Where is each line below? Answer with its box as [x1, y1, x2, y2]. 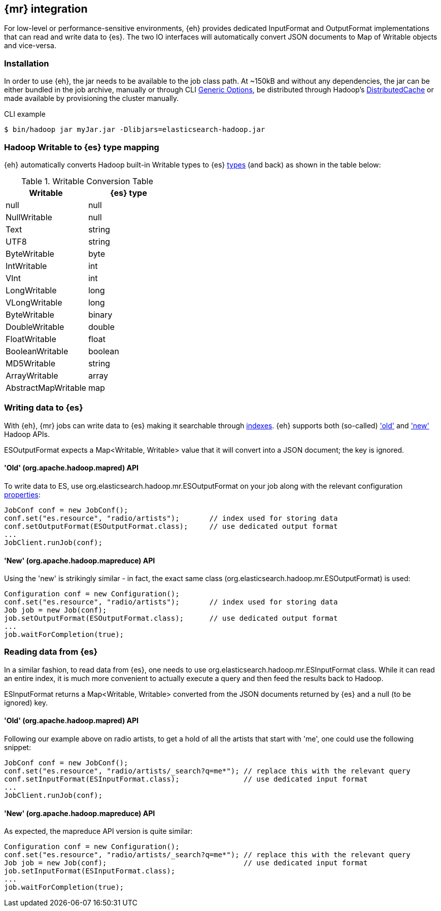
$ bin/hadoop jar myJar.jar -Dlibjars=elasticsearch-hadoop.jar [4, 125, 265, 134]
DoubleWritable [6, 321, 64, 332]
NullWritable [6, 212, 52, 222]
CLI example [4, 110, 46, 119]
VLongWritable [6, 297, 62, 308]
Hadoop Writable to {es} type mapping [4, 142, 159, 152]
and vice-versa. [4, 41, 56, 50]
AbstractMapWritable [6, 382, 86, 393]
